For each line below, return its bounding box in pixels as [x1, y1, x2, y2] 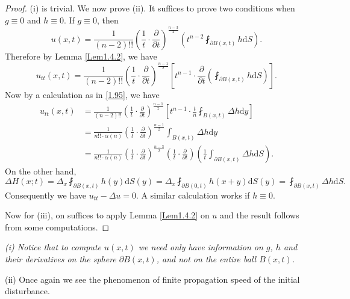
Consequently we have [5, 188, 87, 201]
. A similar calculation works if [136, 188, 250, 201]
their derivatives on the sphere [5, 252, 116, 265]
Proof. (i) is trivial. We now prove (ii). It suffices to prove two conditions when [5, 2, 295, 14]
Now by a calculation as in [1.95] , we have [5, 88, 160, 100]
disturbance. [5, 285, 50, 297]
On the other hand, [5, 165, 77, 177]
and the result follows [220, 209, 299, 221]
